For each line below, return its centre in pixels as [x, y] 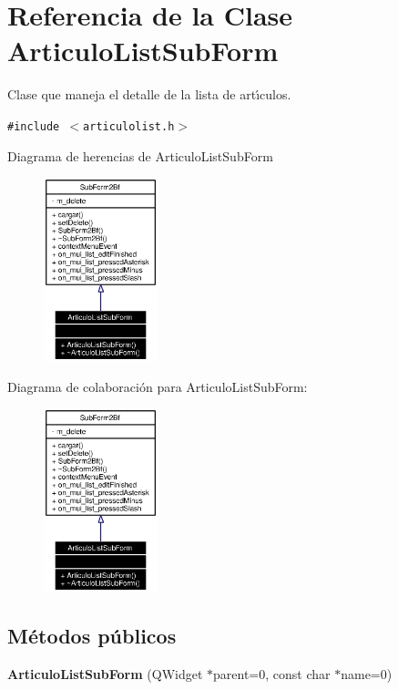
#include [34, 126]
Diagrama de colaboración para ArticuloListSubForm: [158, 386]
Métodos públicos [92, 635]
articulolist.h [129, 126]
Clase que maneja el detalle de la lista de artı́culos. [149, 94]
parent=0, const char [272, 673]
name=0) [367, 673]
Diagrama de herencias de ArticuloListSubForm [140, 155]
